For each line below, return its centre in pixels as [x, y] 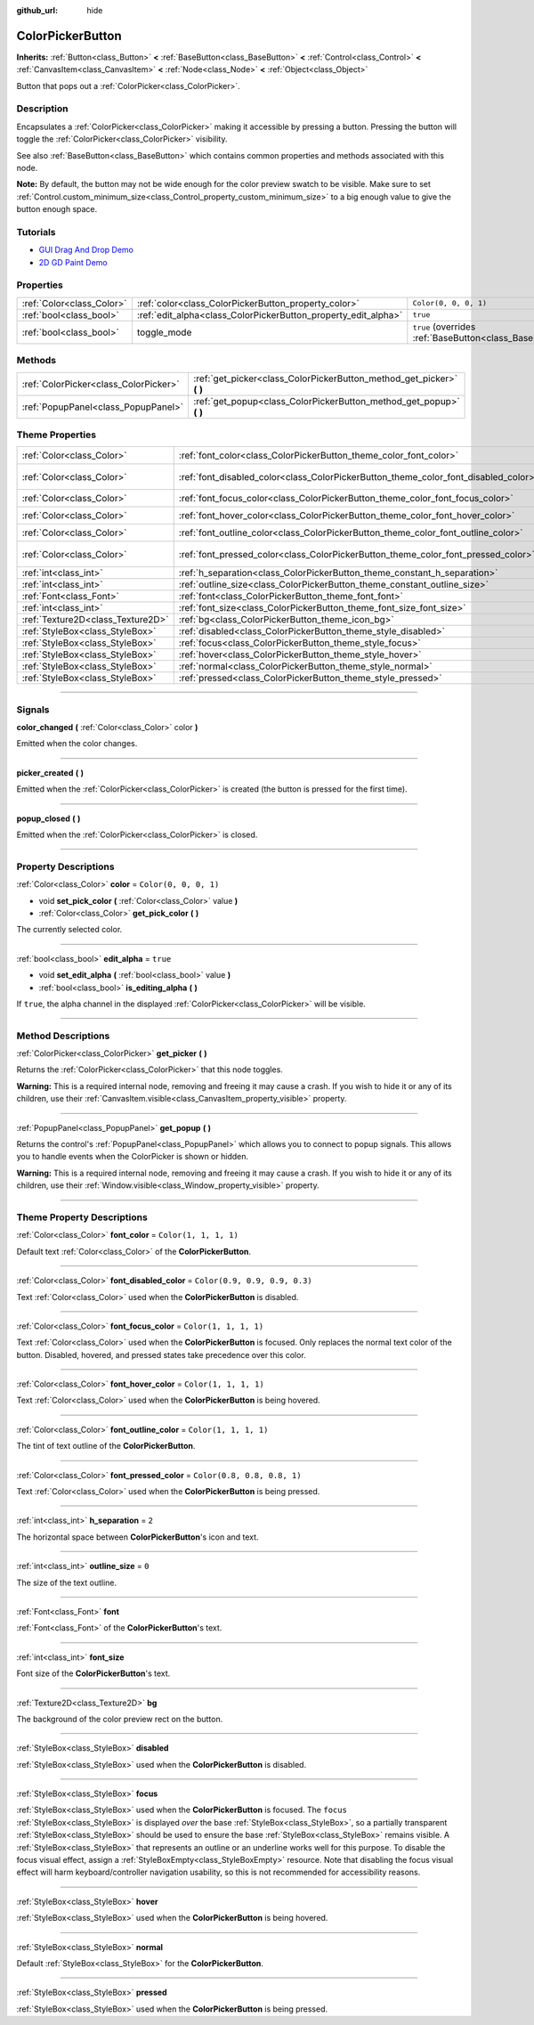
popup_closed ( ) [49, 818]
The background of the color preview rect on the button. [120, 1719]
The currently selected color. [69, 930]
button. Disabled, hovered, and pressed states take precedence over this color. [161, 1354]
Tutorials [36, 232]
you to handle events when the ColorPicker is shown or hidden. [133, 1157]
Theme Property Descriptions [82, 1217]
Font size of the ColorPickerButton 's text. [93, 1673]
